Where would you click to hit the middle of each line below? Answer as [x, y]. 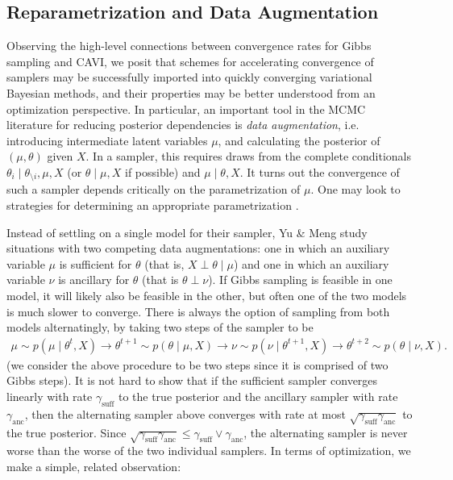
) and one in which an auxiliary [311, 263]
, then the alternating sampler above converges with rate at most [185, 413]
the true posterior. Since [66, 432]
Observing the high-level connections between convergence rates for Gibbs [189, 46]
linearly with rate [50, 396]
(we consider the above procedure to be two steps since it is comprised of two [197, 364]
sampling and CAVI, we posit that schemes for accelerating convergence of [190, 61]
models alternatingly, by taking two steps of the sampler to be [160, 327]
